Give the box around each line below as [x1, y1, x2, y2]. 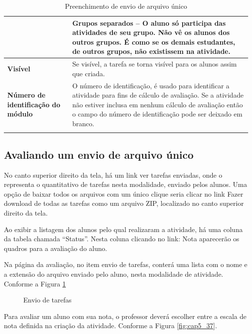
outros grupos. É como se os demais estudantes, [72, 36, 236, 47]
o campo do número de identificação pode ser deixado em [72, 109, 243, 119]
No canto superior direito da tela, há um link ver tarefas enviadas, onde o [4, 169, 222, 180]
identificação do [7, 99, 61, 109]
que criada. [72, 68, 105, 78]
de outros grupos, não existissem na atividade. [72, 46, 231, 56]
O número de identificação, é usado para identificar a [72, 80, 230, 90]
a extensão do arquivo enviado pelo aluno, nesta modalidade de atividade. [4, 268, 223, 279]
